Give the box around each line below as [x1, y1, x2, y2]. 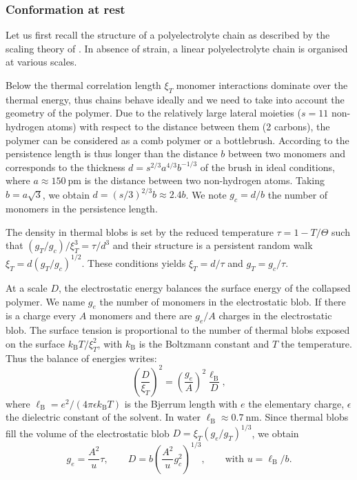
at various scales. [6, 54, 77, 69]
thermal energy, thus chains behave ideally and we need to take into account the [6, 92, 345, 106]
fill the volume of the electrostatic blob [6, 426, 170, 440]
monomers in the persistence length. [6, 201, 158, 216]
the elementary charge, [248, 396, 345, 410]
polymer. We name [6, 294, 85, 308]
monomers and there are [89, 308, 192, 323]
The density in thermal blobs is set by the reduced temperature [6, 224, 274, 239]
